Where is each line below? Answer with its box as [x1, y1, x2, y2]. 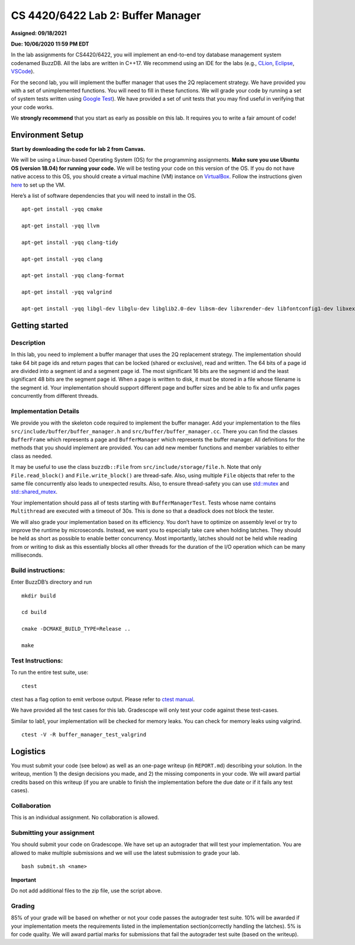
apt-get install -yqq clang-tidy [21, 239, 118, 246]
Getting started [11, 320, 69, 330]
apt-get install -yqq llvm [21, 223, 100, 229]
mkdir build [21, 592, 56, 599]
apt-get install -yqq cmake [21, 206, 103, 213]
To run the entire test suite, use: [11, 669, 89, 676]
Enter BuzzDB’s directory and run [11, 578, 92, 586]
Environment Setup [11, 130, 84, 140]
